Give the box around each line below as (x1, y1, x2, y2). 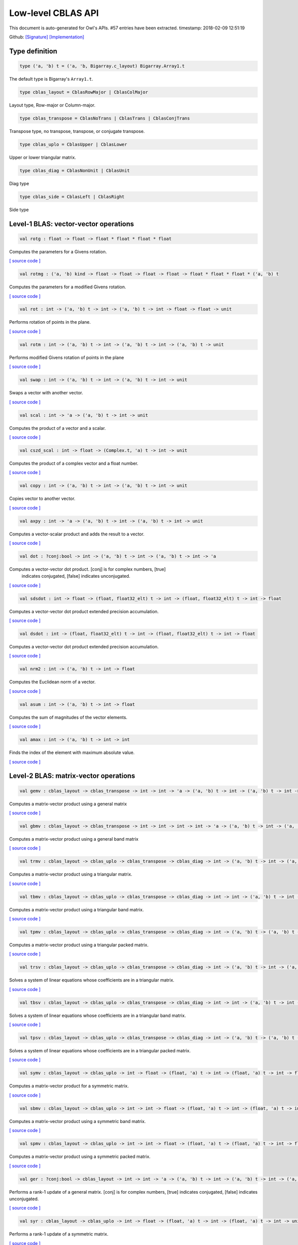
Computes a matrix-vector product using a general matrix (9, 801, 127, 807)
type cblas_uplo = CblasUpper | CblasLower (19, 141, 128, 147)
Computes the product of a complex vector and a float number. (9, 460, 139, 466)
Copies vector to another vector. (9, 496, 75, 501)
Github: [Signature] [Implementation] (9, 34, 84, 40)
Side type (9, 207, 29, 213)
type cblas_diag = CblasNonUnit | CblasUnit (19, 167, 130, 173)
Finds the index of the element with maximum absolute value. (9, 749, 135, 755)
